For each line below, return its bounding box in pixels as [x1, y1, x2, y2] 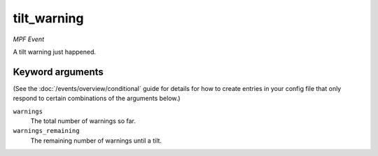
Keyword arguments [13, 66, 104, 78]
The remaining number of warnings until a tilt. [30, 136, 162, 145]
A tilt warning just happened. [13, 48, 97, 56]
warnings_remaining [13, 127, 80, 135]
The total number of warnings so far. [30, 117, 136, 125]
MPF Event [13, 35, 45, 43]
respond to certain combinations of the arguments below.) [13, 94, 181, 103]
